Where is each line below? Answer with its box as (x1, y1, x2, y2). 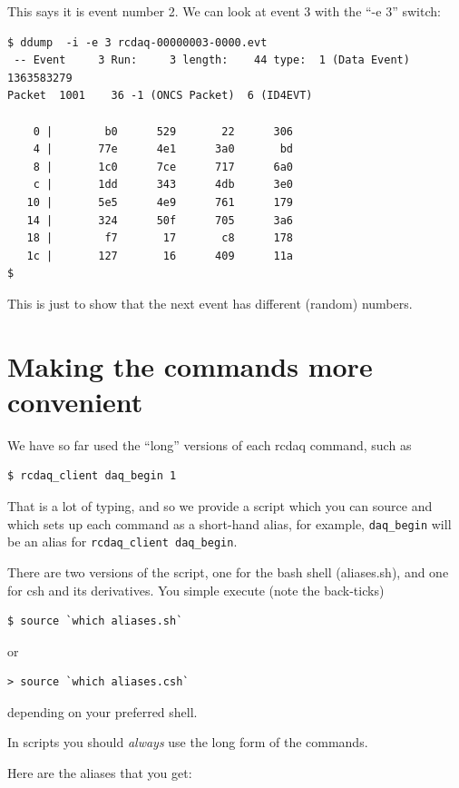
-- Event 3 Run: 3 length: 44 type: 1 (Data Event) (14, 54, 410, 67)
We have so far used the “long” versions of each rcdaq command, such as (7, 435, 412, 454)
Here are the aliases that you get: (7, 763, 192, 783)
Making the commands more (7, 347, 373, 384)
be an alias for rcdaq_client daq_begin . (7, 532, 238, 551)
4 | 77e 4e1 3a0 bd (33, 143, 293, 156)
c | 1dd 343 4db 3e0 (33, 178, 293, 192)
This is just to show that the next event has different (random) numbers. (7, 293, 413, 312)
